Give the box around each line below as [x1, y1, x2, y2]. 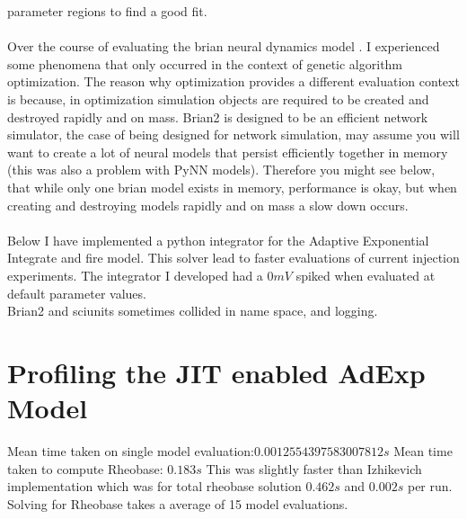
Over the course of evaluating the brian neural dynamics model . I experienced [7, 37, 440, 56]
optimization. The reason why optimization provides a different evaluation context [7, 72, 460, 91]
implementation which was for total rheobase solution [7, 477, 302, 496]
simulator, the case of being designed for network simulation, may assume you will [7, 125, 460, 144]
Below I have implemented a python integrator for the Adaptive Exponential [7, 230, 429, 249]
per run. [407, 477, 453, 496]
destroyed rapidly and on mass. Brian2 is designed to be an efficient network [7, 107, 428, 126]
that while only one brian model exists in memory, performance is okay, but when [7, 177, 457, 196]
